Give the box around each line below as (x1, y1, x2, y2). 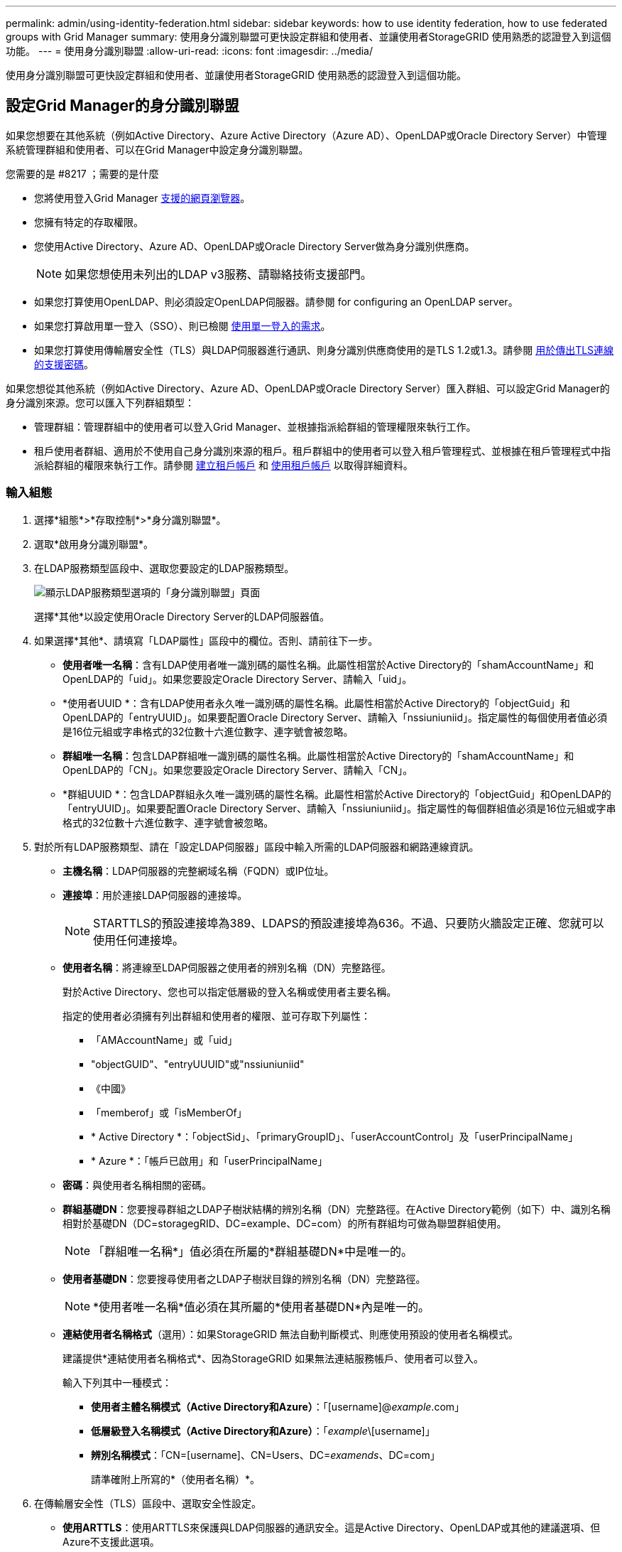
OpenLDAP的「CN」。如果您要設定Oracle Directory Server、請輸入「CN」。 (62, 763, 413, 776)
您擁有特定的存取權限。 (34, 215, 143, 228)
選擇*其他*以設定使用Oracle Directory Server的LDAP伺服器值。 (34, 610, 329, 623)
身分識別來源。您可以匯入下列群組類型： (6, 396, 195, 409)
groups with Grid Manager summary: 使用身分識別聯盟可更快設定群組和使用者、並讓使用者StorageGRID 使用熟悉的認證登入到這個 (6, 31, 611, 43)
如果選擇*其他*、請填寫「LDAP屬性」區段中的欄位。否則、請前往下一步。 (34, 634, 378, 647)
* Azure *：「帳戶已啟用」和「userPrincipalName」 (91, 1154, 328, 1167)
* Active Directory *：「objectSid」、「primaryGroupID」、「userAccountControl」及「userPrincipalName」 (91, 1130, 579, 1143)
